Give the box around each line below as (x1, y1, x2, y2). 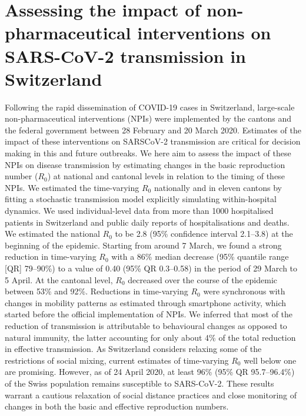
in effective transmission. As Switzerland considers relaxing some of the (5, 343, 262, 355)
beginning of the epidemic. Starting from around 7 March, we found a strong (5, 239, 282, 251)
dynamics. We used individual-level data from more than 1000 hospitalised (5, 204, 274, 217)
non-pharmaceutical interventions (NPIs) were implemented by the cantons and (5, 112, 292, 125)
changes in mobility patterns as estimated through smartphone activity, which (5, 296, 287, 308)
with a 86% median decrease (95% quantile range (111, 250, 289, 263)
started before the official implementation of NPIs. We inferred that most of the (5, 308, 293, 320)
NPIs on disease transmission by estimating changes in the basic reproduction (5, 158, 285, 170)
